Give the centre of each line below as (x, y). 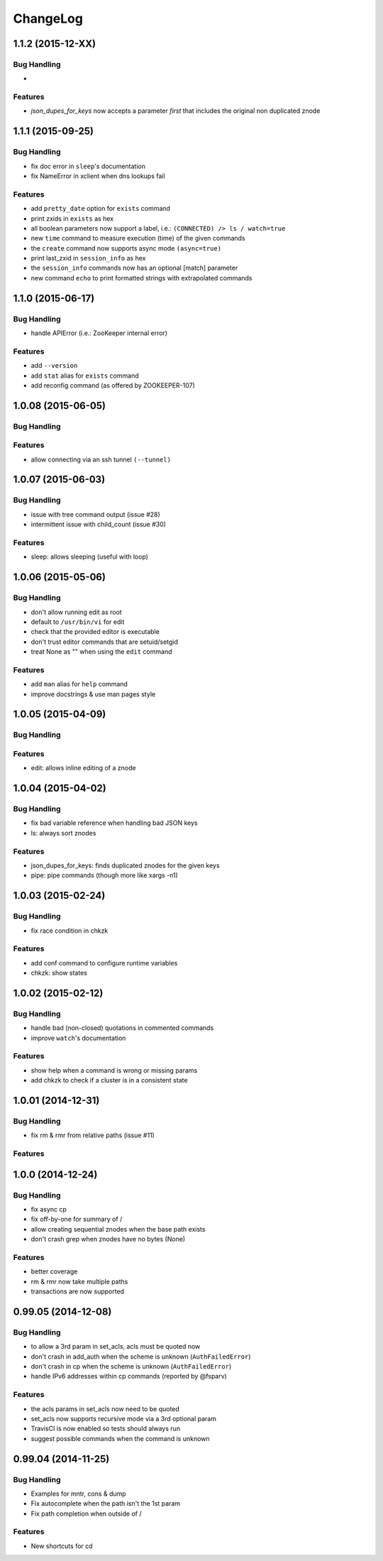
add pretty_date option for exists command (100, 209)
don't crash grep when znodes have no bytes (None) (108, 1239)
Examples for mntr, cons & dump (79, 1494)
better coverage (54, 1271)
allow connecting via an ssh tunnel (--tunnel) (101, 459)
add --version (54, 366)
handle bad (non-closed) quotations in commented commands (122, 1028)
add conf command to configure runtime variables (104, 963)
